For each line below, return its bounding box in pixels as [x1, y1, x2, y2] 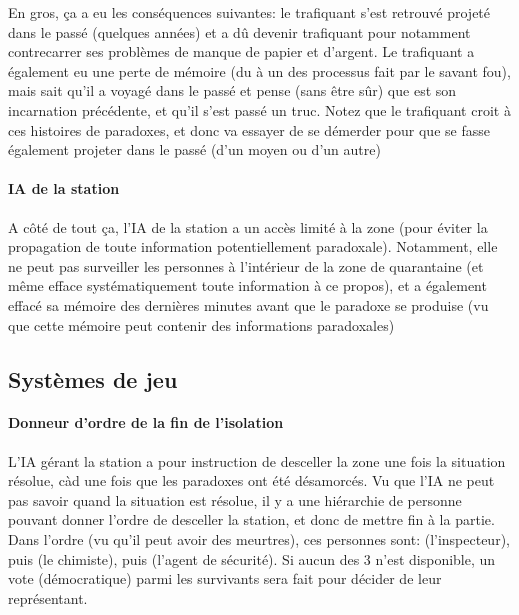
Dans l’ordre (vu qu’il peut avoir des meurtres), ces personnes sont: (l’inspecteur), [8, 529, 510, 550]
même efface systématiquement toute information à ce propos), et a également [8, 275, 487, 296]
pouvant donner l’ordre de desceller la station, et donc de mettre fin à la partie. [8, 509, 495, 530]
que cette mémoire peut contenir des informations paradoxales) [8, 314, 395, 335]
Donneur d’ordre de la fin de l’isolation [8, 412, 284, 433]
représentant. [8, 587, 88, 608]
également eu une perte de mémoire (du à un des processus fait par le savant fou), [8, 60, 511, 81]
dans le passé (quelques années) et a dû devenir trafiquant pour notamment [8, 21, 471, 42]
